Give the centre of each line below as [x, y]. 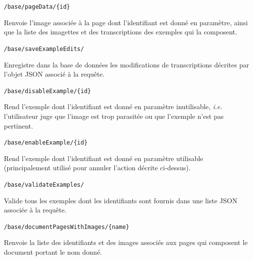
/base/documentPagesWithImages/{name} [67, 227]
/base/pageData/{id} [37, 7]
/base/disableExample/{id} [47, 91]
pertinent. [18, 125]
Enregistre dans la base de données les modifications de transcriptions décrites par [126, 64]
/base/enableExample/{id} [46, 143]
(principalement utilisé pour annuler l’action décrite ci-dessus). [97, 168]
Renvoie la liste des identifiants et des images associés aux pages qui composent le [126, 242]
